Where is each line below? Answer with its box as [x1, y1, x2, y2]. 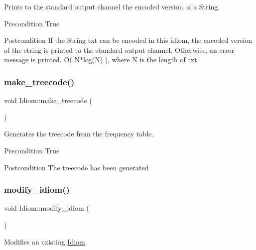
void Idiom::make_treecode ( [4, 95, 92, 106]
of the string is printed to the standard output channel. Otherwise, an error [4, 44, 235, 55]
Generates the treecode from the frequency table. [4, 128, 154, 139]
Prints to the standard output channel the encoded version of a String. [4, 1, 220, 11]
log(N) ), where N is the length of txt [83, 54, 197, 65]
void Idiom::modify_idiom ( [4, 203, 89, 213]
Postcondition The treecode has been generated [4, 162, 149, 172]
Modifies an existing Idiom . [4, 236, 87, 247]
